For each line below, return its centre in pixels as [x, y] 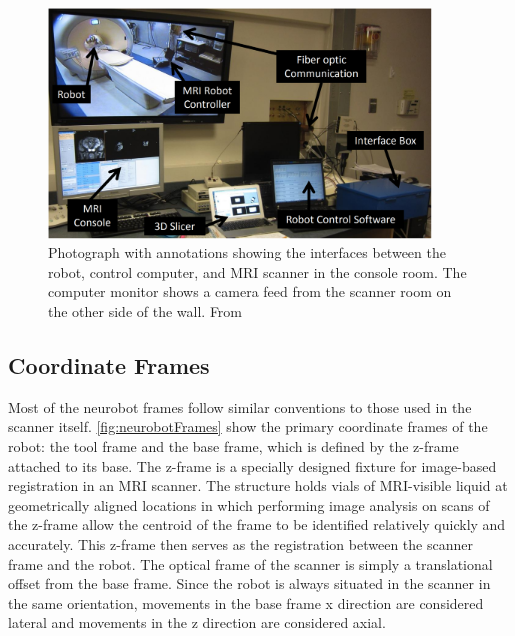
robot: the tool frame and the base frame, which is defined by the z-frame [233, 445]
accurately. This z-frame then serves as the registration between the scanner [240, 543]
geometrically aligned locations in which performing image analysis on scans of [249, 504]
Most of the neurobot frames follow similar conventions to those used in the [240, 406]
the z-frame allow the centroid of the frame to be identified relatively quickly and [257, 524]
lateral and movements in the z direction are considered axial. [197, 622]
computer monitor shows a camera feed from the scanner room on [250, 291]
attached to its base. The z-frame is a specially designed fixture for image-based [252, 465]
